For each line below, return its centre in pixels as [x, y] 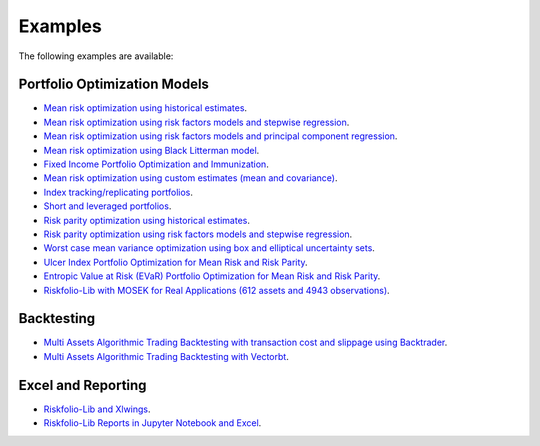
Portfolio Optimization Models [114, 84]
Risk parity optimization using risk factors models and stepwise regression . [198, 234]
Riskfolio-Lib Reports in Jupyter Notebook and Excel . [152, 423]
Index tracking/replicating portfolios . [118, 192]
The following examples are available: [96, 56]
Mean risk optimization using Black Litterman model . [151, 150]
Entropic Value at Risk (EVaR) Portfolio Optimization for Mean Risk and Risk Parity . [212, 276]
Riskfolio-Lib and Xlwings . [97, 409]
